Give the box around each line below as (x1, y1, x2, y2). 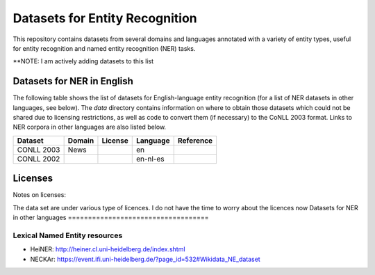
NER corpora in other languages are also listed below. (12, 123, 167, 132)
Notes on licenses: (12, 191, 66, 199)
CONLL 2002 (17, 154, 60, 164)
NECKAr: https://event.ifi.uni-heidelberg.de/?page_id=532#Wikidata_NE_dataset (30, 255, 260, 263)
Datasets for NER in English (12, 75, 133, 87)
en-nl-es (135, 154, 165, 164)
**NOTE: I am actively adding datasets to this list (12, 57, 154, 65)
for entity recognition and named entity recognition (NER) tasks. (12, 44, 196, 52)
